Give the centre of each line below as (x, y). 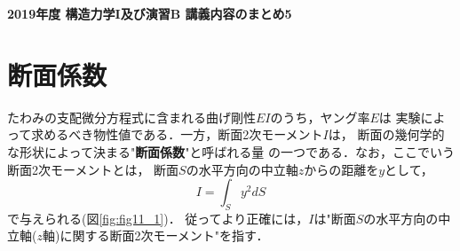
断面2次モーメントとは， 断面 (93, 169)
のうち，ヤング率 (320, 117)
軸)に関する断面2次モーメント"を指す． (155, 235)
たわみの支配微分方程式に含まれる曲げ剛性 (131, 117)
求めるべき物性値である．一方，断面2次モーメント (177, 134)
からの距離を (341, 169)
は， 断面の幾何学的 (386, 134)
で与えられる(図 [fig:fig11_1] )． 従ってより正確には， (158, 218)
